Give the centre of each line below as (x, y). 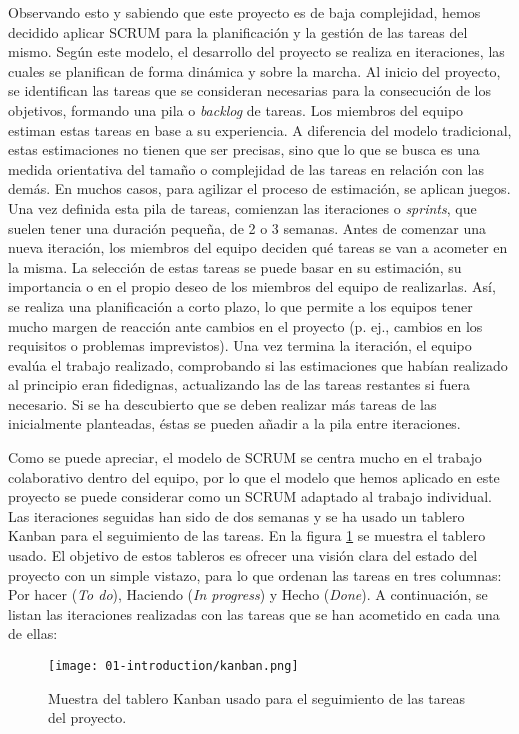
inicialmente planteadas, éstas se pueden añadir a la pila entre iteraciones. (234, 423)
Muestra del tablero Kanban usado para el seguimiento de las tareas (257, 697)
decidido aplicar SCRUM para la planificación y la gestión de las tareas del (238, 31)
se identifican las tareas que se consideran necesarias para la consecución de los (249, 90)
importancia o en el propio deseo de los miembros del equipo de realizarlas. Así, (252, 286)
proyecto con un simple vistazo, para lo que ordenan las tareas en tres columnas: (255, 574)
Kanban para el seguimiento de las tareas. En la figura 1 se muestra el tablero (247, 535)
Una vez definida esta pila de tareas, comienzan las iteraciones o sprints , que (242, 207)
